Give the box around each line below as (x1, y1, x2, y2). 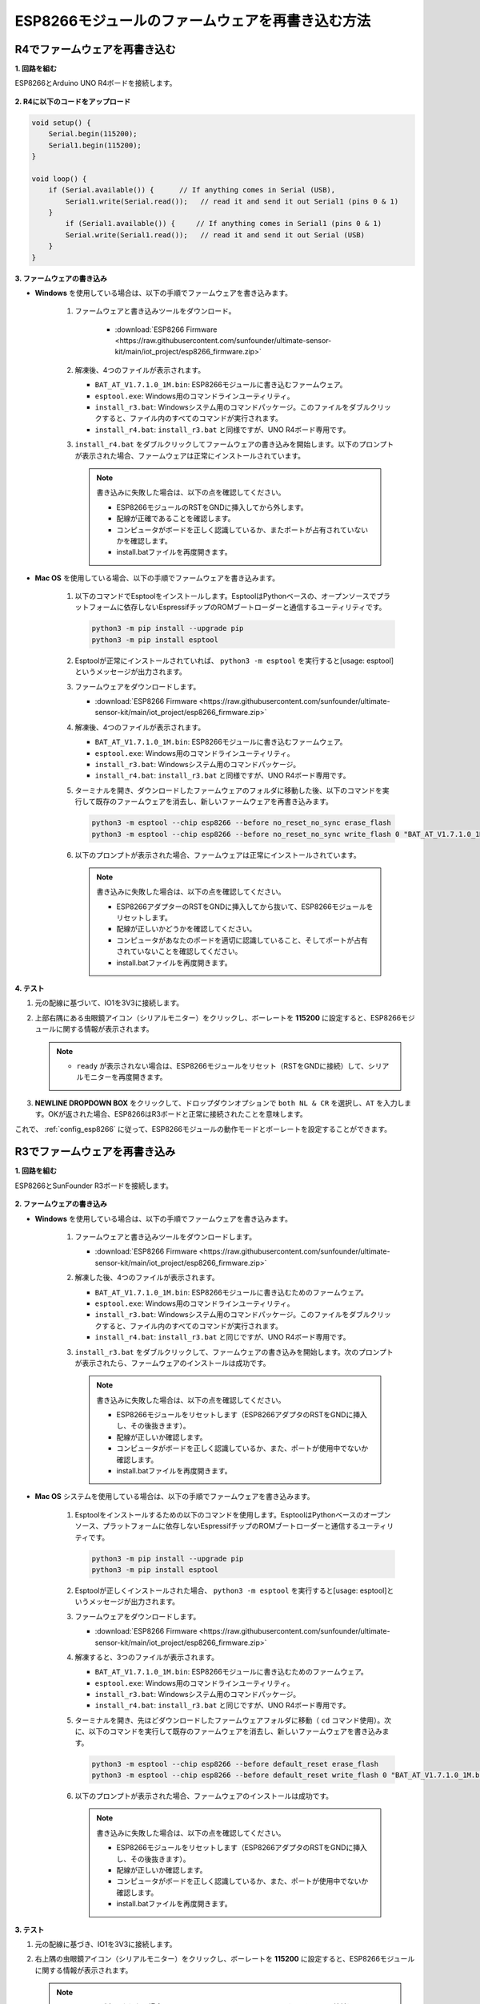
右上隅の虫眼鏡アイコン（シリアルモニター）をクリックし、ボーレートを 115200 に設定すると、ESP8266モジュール (34, 1954, 415, 1964)
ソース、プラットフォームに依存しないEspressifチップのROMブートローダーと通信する (74, 1521, 360, 1531)
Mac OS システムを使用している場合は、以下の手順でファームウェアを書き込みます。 (34, 1492, 314, 1501)
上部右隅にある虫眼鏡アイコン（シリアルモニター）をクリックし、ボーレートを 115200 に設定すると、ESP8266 (34, 1012, 402, 1022)
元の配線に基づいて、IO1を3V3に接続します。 (34, 998, 184, 1008)
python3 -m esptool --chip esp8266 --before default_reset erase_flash (91, 1760, 379, 1768)
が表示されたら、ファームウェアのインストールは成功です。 (74, 1358, 270, 1368)
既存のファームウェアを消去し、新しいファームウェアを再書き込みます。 (95, 797, 334, 806)
